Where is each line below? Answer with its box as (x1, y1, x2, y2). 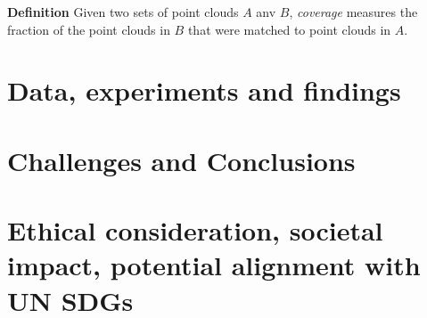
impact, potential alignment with (7, 247, 421, 283)
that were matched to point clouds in (187, 20, 391, 38)
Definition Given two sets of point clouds (7, 3, 239, 20)
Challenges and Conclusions (7, 142, 356, 178)
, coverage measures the (289, 3, 418, 20)
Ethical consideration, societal (7, 212, 383, 249)
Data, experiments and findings (7, 72, 401, 109)
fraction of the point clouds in (7, 20, 170, 38)
